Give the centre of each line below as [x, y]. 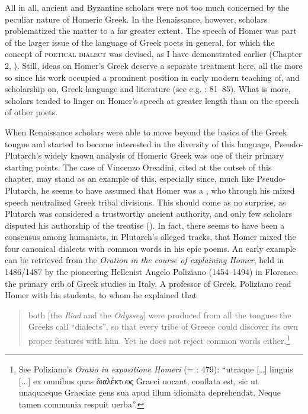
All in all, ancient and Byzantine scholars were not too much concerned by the [147, 7]
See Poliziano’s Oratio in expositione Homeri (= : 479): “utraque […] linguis [156, 369]
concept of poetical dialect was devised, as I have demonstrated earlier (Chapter [153, 54]
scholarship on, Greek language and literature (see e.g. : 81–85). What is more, [148, 89]
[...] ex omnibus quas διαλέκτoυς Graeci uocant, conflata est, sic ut [139, 380]
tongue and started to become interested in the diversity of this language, [138, 143]
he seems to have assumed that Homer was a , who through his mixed [168, 190]
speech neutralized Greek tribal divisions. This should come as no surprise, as [145, 202]
